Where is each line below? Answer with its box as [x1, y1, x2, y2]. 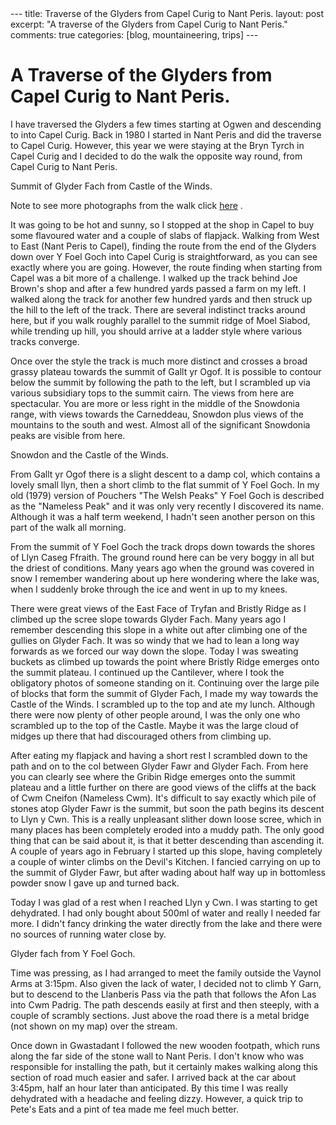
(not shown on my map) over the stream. [10, 1020, 178, 1032]
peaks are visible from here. [10, 429, 126, 441]
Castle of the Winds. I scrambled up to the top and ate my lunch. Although [10, 698, 316, 710]
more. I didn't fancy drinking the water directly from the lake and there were [10, 917, 323, 929]
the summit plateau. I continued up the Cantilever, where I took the [10, 666, 285, 678]
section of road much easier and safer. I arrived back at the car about [10, 1071, 297, 1083]
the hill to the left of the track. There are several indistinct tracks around [10, 303, 306, 316]
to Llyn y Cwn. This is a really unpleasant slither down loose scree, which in [10, 813, 322, 825]
